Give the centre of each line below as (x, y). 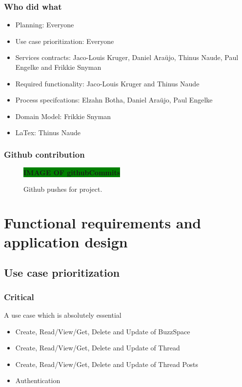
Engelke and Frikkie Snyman (58, 67)
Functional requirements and (103, 222)
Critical (19, 296)
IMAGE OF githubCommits (72, 173)
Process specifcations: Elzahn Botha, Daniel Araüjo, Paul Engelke (114, 100)
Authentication (38, 380)
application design (66, 241)
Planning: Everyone (45, 25)
